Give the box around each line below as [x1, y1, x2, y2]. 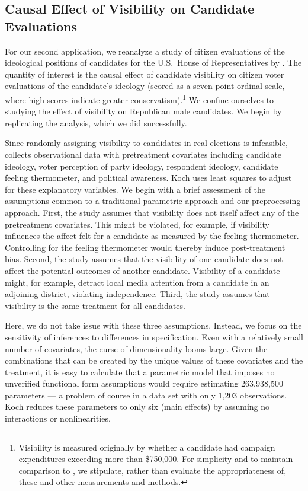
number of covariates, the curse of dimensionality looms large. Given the [5, 342, 268, 355]
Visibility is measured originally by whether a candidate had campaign [18, 441, 275, 453]
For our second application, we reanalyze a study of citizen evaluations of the [5, 44, 285, 57]
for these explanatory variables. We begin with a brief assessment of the [5, 183, 266, 195]
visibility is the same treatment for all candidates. [5, 299, 185, 311]
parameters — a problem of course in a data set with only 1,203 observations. [5, 388, 287, 401]
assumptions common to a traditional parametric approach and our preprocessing [5, 195, 301, 207]
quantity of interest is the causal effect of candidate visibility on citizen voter [5, 68, 284, 80]
